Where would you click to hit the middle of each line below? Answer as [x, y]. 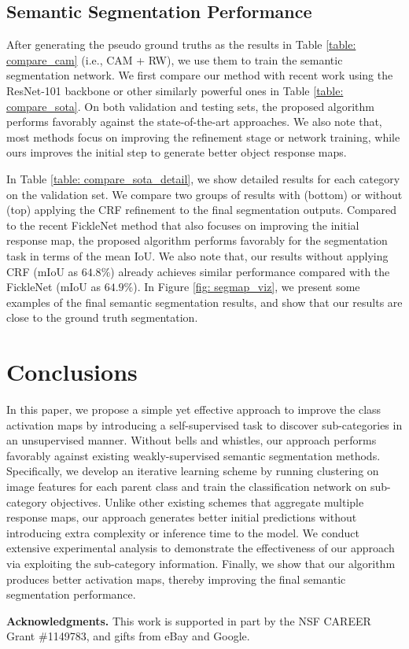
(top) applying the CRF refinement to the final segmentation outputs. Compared [202, 210]
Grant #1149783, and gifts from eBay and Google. [128, 636]
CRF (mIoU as [42, 271]
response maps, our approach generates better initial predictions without [182, 517]
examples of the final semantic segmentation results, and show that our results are [204, 302]
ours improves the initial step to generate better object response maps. [177, 152]
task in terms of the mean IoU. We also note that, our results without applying [197, 255]
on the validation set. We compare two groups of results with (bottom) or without [204, 194]
